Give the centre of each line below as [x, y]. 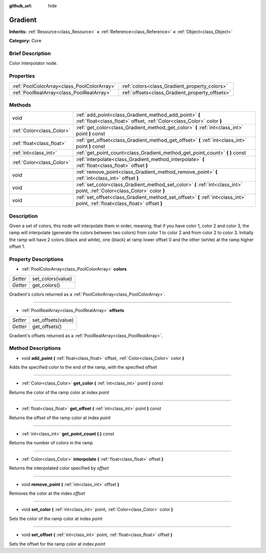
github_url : [20, 6]
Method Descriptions [35, 348]
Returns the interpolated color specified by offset [59, 468]
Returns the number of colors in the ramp [51, 443]
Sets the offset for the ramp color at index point [57, 544]
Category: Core [25, 41]
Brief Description [30, 53]
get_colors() [46, 285]
